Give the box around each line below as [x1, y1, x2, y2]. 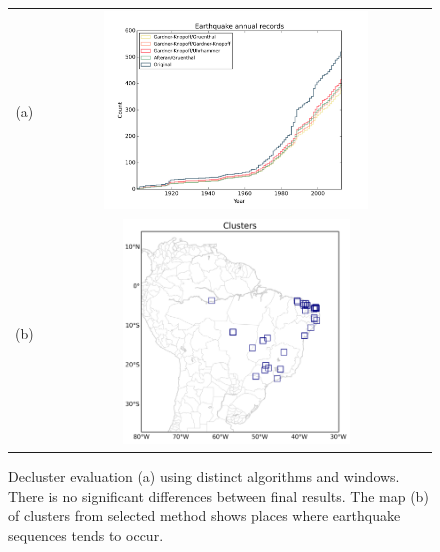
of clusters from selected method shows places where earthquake [8, 505, 401, 526]
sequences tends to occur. [8, 524, 164, 545]
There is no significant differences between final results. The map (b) [8, 485, 429, 506]
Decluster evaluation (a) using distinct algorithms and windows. [8, 466, 400, 487]
